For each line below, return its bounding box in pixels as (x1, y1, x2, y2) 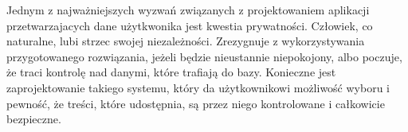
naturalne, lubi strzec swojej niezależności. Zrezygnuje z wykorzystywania (6, 33, 365, 49)
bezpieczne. (6, 111, 61, 127)
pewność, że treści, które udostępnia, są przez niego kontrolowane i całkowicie (6, 95, 385, 111)
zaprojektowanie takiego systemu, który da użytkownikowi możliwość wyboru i (6, 79, 390, 95)
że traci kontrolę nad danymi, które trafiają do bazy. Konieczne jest (6, 64, 336, 80)
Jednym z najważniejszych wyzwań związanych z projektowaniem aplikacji (6, 2, 370, 17)
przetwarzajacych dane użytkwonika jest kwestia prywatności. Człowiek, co (6, 17, 373, 33)
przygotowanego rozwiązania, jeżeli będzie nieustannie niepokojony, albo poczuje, (6, 48, 402, 64)
